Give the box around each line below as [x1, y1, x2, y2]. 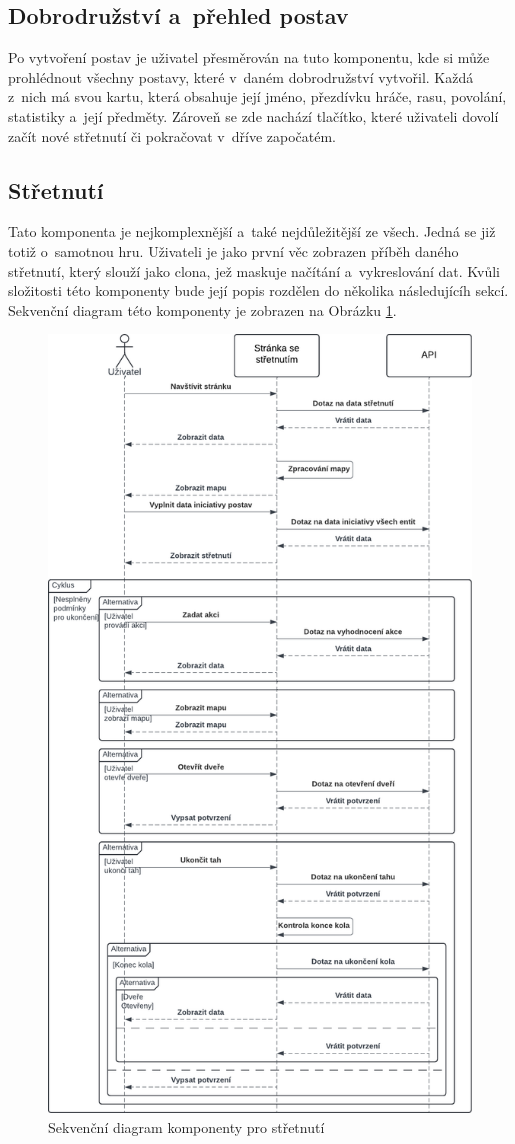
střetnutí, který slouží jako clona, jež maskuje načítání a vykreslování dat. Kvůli [8, 260, 501, 281]
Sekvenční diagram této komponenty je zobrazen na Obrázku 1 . [8, 299, 397, 320]
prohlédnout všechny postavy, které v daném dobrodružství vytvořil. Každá [8, 66, 474, 87]
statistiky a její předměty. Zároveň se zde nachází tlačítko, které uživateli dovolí [8, 105, 499, 126]
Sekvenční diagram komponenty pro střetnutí [48, 1116, 325, 1137]
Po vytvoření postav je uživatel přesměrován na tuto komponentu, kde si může [8, 47, 490, 68]
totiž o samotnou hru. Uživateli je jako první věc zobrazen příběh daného [8, 240, 459, 261]
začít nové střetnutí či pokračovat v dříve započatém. [8, 125, 337, 146]
